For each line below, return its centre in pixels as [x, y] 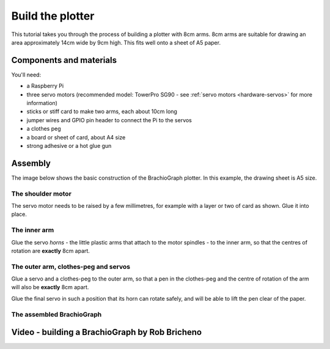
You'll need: [26, 75]
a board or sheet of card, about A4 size [76, 137]
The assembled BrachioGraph [57, 314]
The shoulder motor [41, 194]
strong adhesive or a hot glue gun [69, 145]
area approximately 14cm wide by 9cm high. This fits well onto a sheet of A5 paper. [116, 42]
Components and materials [64, 60]
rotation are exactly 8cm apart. [50, 251]
